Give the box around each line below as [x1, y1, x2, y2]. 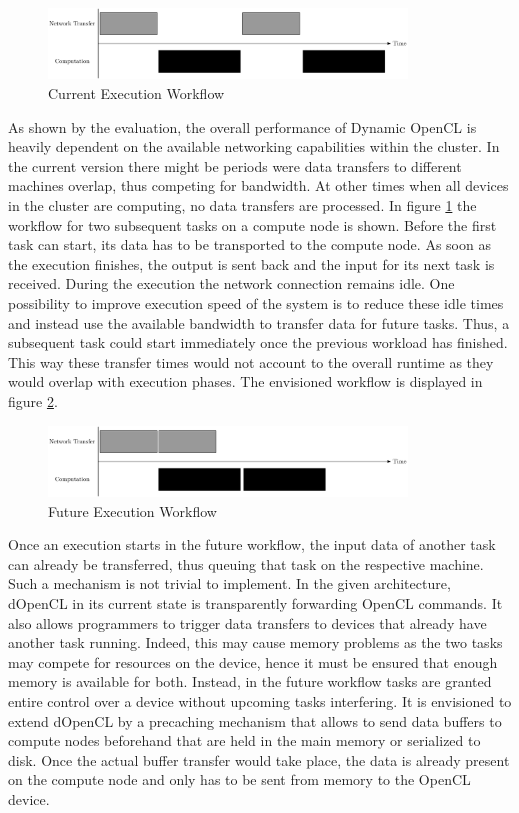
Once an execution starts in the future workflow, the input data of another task [8, 534, 496, 555]
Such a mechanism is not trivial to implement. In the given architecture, [8, 573, 451, 594]
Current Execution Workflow [48, 83, 225, 104]
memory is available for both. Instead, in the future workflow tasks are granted [8, 671, 492, 692]
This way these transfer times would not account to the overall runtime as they [8, 351, 494, 372]
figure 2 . [8, 390, 58, 411]
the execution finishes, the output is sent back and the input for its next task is [8, 253, 495, 274]
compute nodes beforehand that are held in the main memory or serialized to [8, 730, 481, 751]
